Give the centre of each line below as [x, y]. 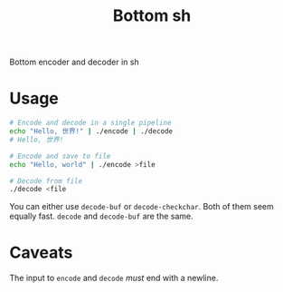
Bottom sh [152, 16]
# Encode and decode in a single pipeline [90, 123]
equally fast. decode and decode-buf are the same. [102, 216]
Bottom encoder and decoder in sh [74, 62]
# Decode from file [46, 181]
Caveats [41, 253]
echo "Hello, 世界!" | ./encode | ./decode [91, 131]
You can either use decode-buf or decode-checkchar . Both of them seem [141, 207]
